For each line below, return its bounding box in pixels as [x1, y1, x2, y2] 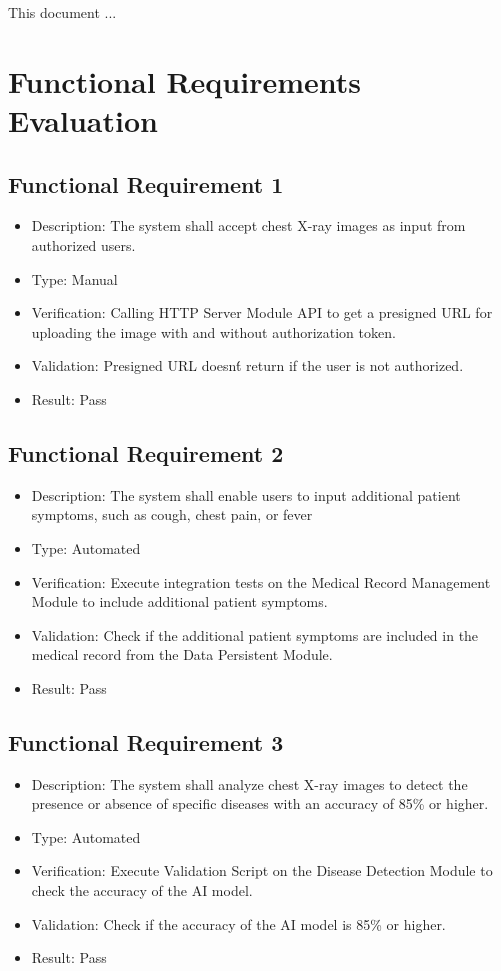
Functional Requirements [8, 60, 361, 101]
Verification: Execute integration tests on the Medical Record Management [31, 571, 491, 592]
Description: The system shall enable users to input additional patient [31, 484, 461, 505]
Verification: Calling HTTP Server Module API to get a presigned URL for [31, 302, 493, 323]
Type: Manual [31, 268, 118, 289]
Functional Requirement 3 [8, 726, 284, 757]
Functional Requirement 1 [8, 168, 284, 199]
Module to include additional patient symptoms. [31, 591, 328, 612]
